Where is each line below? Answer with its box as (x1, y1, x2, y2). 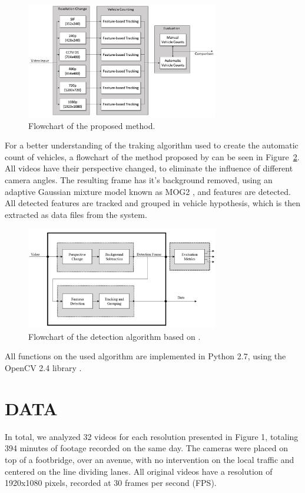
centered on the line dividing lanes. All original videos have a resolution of (5, 465, 273, 477)
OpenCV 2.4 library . (5, 362, 82, 374)
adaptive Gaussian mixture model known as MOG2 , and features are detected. (5, 185, 291, 197)
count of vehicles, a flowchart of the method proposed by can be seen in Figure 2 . (5, 150, 300, 163)
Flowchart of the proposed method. (28, 119, 155, 131)
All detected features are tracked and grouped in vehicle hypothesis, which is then (5, 197, 301, 209)
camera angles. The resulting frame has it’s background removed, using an (5, 173, 273, 186)
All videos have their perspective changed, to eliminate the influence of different (5, 162, 293, 174)
